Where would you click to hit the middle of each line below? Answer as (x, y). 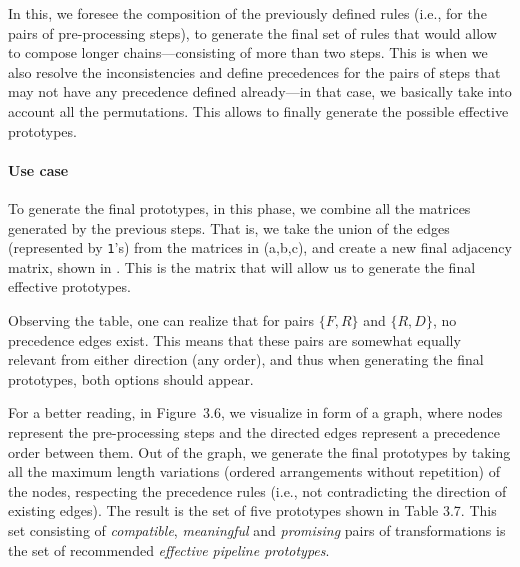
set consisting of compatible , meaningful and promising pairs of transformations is (257, 529)
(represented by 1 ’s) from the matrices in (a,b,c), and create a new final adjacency (260, 247)
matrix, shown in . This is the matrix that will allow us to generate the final (242, 266)
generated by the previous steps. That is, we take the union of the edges (229, 227)
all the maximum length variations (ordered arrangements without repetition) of (254, 471)
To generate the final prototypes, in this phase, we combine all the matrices (239, 207)
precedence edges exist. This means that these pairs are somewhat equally (234, 339)
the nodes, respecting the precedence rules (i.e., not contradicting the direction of (257, 490)
